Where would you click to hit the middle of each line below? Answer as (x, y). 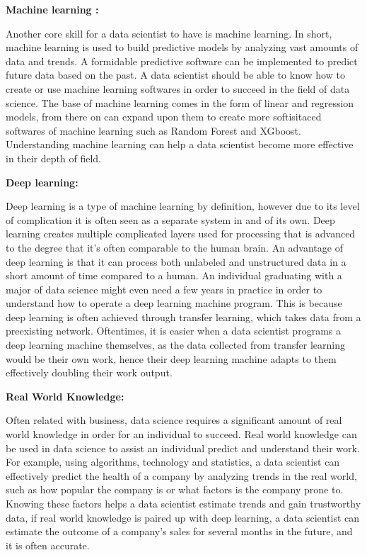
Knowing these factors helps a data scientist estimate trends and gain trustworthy (183, 503)
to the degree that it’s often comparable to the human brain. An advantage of (174, 247)
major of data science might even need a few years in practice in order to (164, 289)
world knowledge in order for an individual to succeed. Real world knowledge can (181, 434)
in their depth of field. (54, 158)
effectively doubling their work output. (89, 372)
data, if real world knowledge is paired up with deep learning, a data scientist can (183, 517)
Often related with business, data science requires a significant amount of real (174, 420)
